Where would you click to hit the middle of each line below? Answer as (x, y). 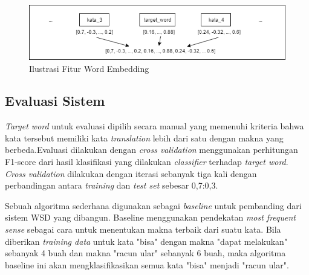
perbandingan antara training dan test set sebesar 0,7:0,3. (112, 185)
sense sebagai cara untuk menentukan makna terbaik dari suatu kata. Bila (143, 229)
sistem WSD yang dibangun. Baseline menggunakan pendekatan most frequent (150, 217)
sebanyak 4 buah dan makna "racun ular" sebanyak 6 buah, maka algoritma (145, 253)
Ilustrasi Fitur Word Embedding (89, 68)
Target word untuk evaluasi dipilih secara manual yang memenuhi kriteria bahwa (154, 126)
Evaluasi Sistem (55, 101)
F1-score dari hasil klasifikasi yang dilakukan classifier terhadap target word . (147, 162)
